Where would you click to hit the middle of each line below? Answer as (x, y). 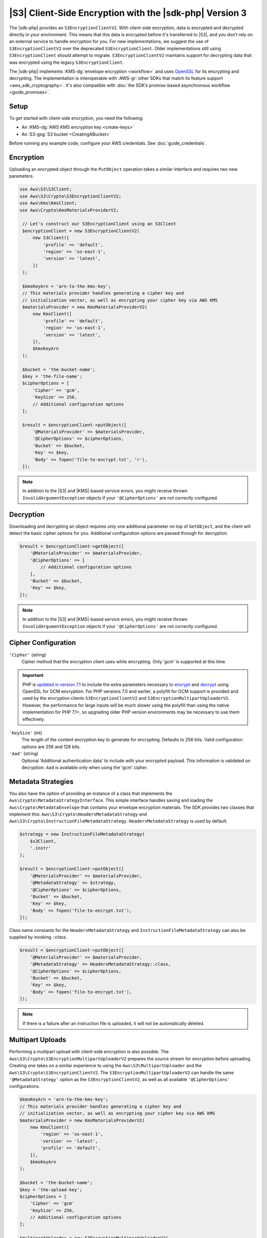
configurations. (25, 1086)
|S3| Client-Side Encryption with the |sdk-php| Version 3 (128, 13)
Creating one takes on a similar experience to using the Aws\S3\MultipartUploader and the (106, 1066)
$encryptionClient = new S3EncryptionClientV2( (81, 231)
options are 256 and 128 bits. (51, 747)
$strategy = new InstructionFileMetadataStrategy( (82, 834)
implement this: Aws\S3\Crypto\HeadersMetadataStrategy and (78, 814)
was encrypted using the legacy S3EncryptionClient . (67, 62)
